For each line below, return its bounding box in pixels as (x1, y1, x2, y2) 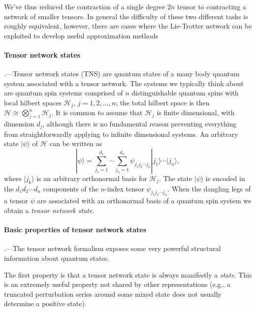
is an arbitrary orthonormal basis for (36, 173, 147, 183)
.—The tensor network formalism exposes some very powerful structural (4, 243, 221, 253)
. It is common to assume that (51, 107, 143, 118)
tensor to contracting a (177, 1, 246, 11)
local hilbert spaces (4, 97, 62, 107)
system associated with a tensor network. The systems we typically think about (4, 78, 244, 88)
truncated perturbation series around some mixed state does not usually (4, 288, 222, 299)
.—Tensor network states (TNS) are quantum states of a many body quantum (4, 68, 240, 79)
